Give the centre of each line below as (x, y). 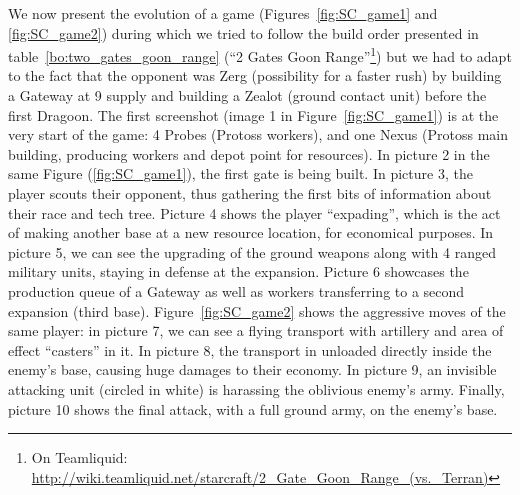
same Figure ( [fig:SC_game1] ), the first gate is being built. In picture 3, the (240, 173)
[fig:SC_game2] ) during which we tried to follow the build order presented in (243, 32)
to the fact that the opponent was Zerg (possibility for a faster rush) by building (255, 75)
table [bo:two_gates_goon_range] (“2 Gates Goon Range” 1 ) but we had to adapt (260, 54)
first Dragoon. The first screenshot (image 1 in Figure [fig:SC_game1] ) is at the (253, 114)
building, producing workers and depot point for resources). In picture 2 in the (249, 153)
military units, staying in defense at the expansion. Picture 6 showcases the (238, 271)
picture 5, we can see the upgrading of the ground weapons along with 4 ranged (252, 251)
